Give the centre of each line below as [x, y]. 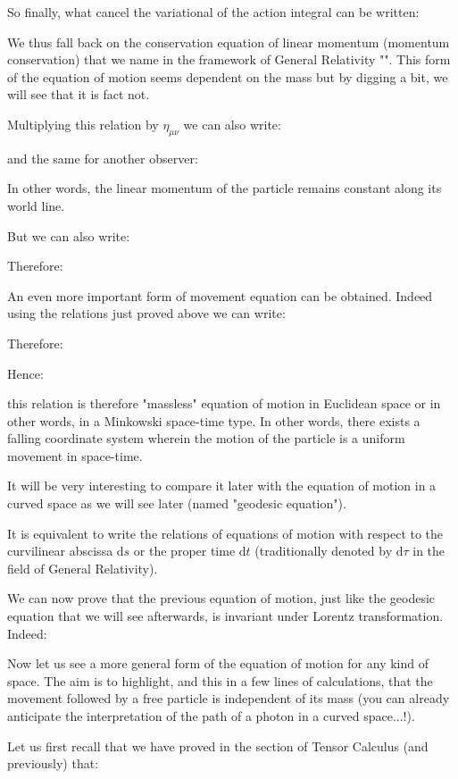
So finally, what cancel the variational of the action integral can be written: [213, 12]
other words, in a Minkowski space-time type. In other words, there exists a [214, 420]
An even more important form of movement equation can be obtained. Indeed [220, 295]
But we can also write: [69, 235]
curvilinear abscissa [60, 551]
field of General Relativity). [83, 568]
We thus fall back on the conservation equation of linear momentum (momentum [229, 42]
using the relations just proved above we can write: [146, 313]
